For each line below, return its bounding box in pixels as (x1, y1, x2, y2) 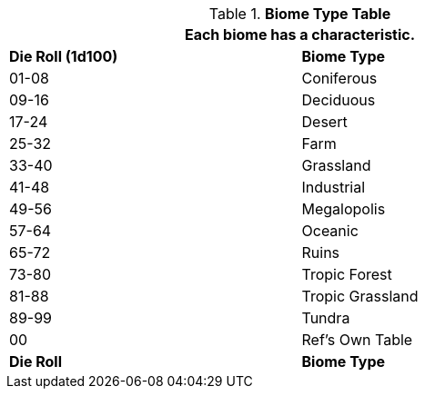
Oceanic (301, 222, 359, 240)
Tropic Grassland (301, 287, 419, 305)
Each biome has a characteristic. (184, 25, 416, 44)
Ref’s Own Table (301, 331, 413, 349)
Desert (301, 113, 348, 131)
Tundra (301, 309, 350, 327)
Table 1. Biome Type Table (208, 5, 391, 23)
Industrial (301, 178, 366, 196)
